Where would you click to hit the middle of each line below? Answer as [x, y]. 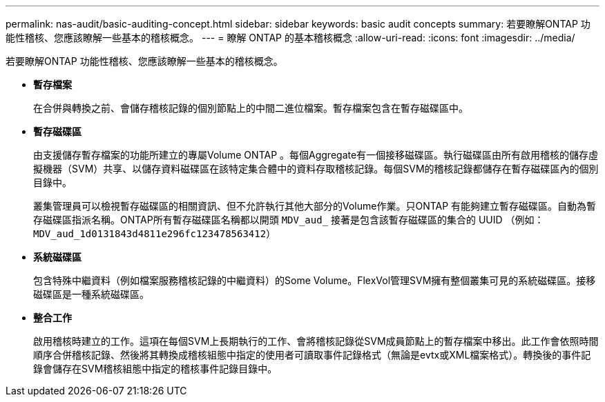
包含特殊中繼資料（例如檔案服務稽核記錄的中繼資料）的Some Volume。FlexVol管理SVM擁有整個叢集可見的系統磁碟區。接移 [315, 280]
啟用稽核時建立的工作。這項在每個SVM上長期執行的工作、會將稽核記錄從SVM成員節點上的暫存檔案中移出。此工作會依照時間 [316, 341]
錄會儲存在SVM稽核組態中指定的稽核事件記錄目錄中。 [155, 369]
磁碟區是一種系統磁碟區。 [91, 294]
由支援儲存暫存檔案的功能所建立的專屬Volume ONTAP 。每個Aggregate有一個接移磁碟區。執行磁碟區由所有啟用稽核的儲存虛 [316, 155]
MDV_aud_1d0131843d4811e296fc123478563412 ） [155, 233]
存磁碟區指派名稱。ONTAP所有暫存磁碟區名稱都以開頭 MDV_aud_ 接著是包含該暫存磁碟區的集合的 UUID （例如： [289, 220]
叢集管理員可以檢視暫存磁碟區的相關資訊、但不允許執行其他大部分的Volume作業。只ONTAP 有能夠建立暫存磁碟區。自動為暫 [315, 206]
